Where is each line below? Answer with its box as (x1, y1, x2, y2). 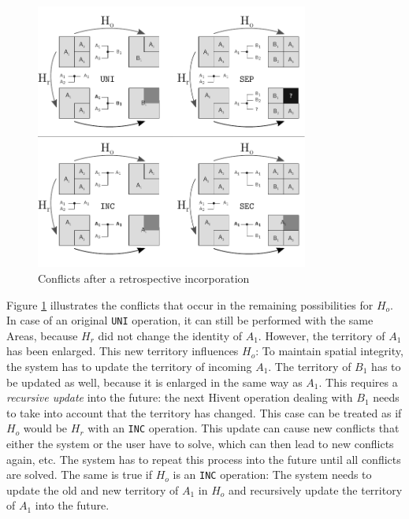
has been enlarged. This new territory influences (6, 343, 239, 359)
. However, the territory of (258, 327, 385, 343)
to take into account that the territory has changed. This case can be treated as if (6, 404, 402, 421)
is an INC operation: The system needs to (173, 466, 372, 483)
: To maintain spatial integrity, (255, 343, 403, 359)
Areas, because (6, 327, 78, 343)
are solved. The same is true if (6, 466, 152, 483)
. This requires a (318, 373, 398, 390)
